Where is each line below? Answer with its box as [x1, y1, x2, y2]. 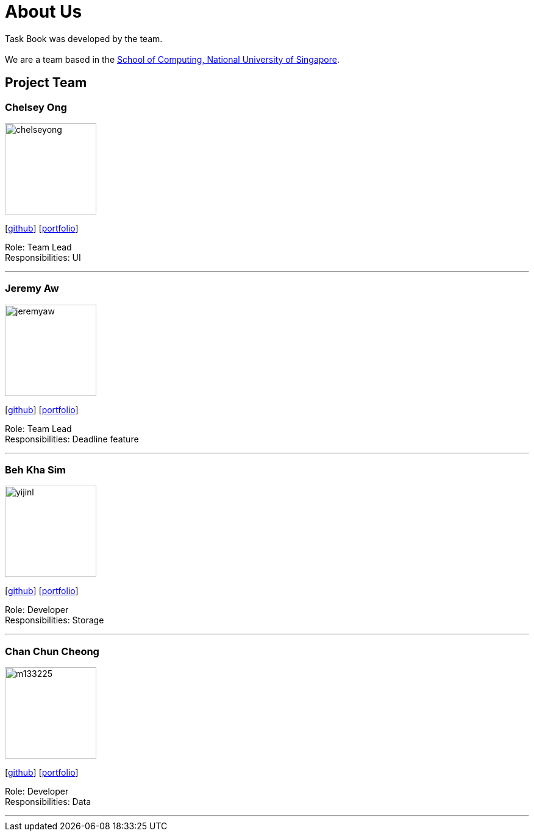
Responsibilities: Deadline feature [5, 433, 139, 444]
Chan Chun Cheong [5, 645, 99, 657]
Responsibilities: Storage [5, 615, 104, 626]
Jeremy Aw [5, 282, 59, 295]
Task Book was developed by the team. [5, 33, 163, 44]
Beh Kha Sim [5, 464, 66, 476]
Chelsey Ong [5, 101, 67, 113]
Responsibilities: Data [5, 796, 91, 807]
